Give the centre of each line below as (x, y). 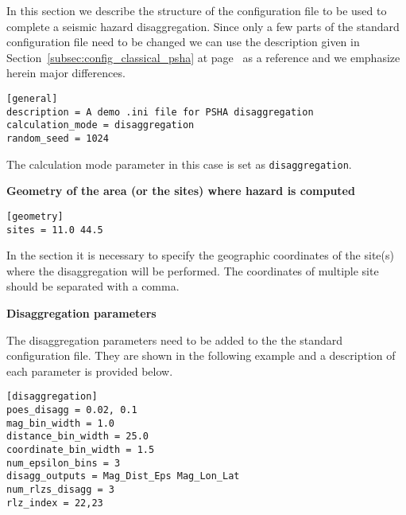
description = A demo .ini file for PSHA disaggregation (160, 112)
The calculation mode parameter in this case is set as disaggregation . (179, 164)
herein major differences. (66, 73)
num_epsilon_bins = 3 (64, 463)
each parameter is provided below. (90, 371)
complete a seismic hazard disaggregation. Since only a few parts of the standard (203, 26)
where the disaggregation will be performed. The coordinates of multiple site (193, 270)
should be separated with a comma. (93, 286)
